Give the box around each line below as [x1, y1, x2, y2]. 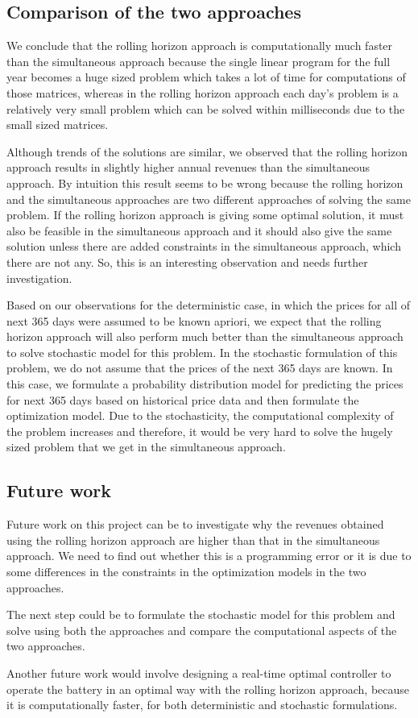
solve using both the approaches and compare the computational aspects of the [6, 621, 397, 638]
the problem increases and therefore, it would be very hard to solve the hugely [6, 422, 393, 439]
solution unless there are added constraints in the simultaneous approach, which [6, 238, 401, 255]
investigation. [6, 269, 72, 286]
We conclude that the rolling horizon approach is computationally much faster [6, 37, 393, 54]
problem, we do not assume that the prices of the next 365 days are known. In [6, 359, 393, 376]
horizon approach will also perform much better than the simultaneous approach [6, 328, 404, 345]
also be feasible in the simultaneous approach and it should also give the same [6, 222, 392, 239]
